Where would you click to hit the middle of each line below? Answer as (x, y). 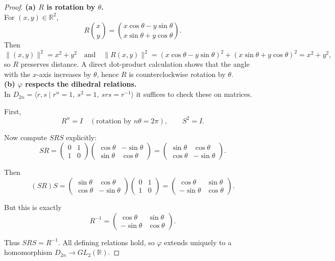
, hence (108, 74)
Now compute (26, 137)
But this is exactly (33, 207)
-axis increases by (64, 74)
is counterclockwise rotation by (177, 74)
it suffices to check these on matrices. (194, 94)
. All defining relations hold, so (106, 242)
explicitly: (81, 137)
